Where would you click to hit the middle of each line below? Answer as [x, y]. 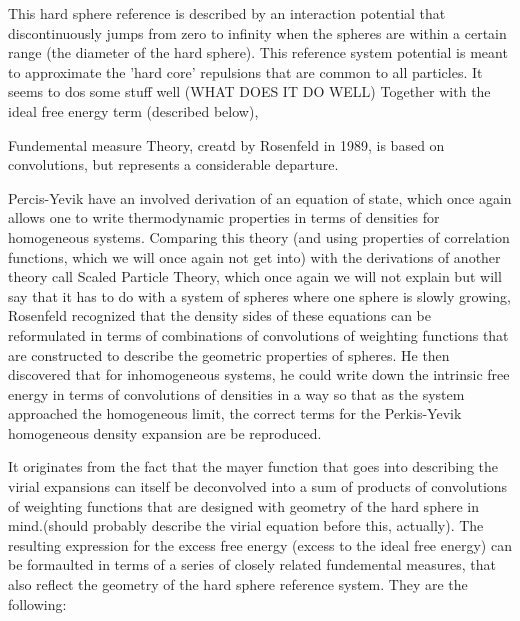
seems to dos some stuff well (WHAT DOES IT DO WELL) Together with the [249, 91]
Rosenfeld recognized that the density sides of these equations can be [219, 315]
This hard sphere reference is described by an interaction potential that [227, 13]
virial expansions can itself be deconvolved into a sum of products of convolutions [258, 486]
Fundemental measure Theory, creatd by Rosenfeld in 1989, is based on [226, 144]
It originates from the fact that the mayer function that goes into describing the [253, 466]
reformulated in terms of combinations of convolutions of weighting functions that [258, 334]
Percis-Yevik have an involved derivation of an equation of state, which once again [260, 197]
